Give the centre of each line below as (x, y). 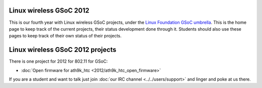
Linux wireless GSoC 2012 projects (63, 50)
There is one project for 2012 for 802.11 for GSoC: (58, 61)
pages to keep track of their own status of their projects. (65, 36)
